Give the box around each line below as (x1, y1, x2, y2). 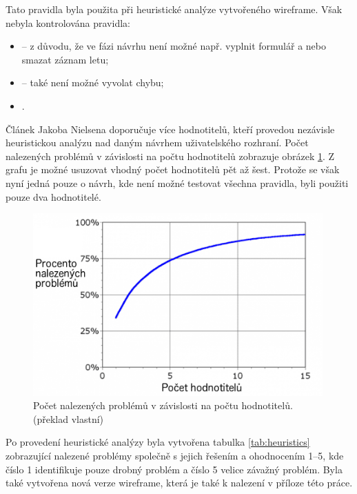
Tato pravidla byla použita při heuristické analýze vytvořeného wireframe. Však (6, 2, 343, 16)
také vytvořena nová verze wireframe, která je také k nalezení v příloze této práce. (6, 475, 353, 490)
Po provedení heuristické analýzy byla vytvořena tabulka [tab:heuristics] (6, 435, 310, 449)
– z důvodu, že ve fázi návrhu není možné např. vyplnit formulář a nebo (21, 39, 326, 53)
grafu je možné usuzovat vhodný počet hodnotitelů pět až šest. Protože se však (6, 162, 340, 177)
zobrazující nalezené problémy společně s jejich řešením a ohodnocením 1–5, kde (6, 448, 344, 462)
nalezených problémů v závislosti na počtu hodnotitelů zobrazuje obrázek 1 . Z (6, 148, 335, 163)
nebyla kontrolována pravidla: (6, 15, 130, 30)
